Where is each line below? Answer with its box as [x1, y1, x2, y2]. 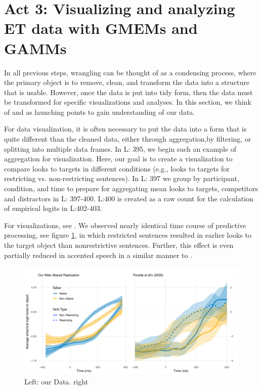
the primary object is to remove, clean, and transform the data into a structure [4, 77, 250, 88]
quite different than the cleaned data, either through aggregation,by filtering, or [4, 134, 251, 144]
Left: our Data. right [24, 376, 89, 386]
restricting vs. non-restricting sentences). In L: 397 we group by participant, [4, 173, 239, 184]
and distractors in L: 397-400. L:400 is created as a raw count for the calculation [4, 193, 253, 203]
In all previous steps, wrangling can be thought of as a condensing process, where [4, 67, 256, 77]
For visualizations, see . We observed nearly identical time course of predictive [4, 220, 246, 230]
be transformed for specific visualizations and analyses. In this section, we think [4, 97, 251, 107]
